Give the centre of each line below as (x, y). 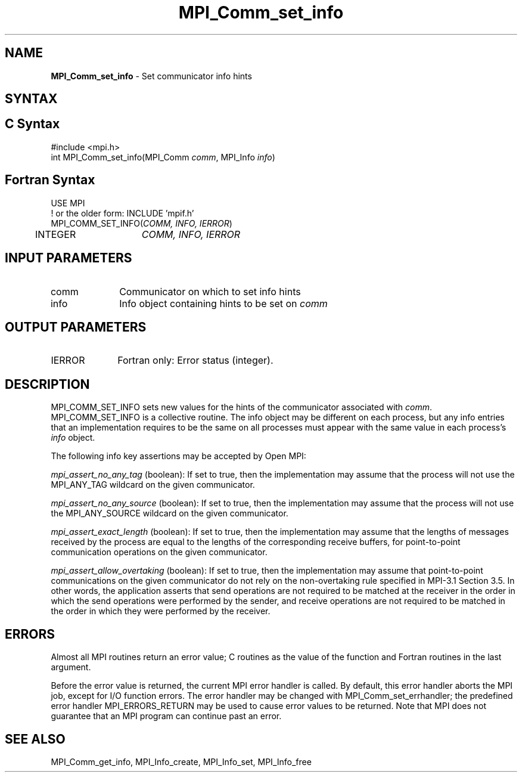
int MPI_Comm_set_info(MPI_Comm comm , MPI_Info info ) (163, 157)
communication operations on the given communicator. (159, 552)
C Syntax (32, 124)
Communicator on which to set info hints (210, 291)
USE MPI (68, 203)
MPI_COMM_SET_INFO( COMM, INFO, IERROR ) (142, 223)
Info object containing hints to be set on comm (223, 303)
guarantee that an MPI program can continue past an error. (166, 716)
